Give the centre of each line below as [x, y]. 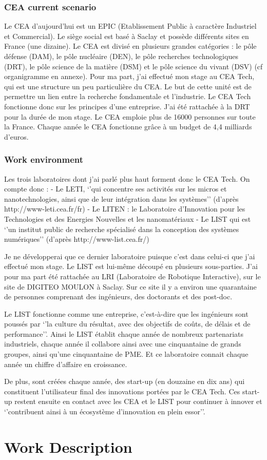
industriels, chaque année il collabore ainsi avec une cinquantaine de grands [123, 344]
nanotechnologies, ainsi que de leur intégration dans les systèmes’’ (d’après [121, 198]
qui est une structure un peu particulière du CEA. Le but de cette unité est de [128, 86]
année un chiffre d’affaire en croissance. [66, 364]
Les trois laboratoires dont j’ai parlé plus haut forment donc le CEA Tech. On [127, 178]
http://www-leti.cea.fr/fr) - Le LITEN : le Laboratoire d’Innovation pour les [125, 209]
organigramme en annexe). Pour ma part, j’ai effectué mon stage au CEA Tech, [129, 76]
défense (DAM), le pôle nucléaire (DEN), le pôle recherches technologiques [121, 56]
